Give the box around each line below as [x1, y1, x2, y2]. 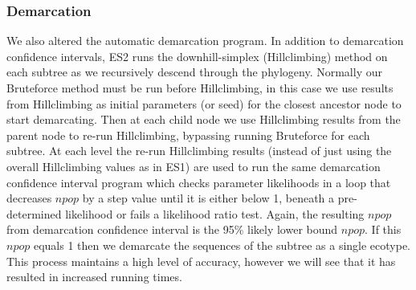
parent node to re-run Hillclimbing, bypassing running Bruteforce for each [6, 126, 370, 143]
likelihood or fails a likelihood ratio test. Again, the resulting [65, 205, 365, 222]
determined [6, 205, 62, 222]
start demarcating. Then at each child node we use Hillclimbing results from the [6, 111, 401, 128]
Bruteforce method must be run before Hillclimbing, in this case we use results [6, 80, 394, 96]
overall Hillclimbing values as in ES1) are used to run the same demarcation [6, 157, 381, 174]
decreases [6, 190, 52, 206]
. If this [365, 221, 402, 238]
